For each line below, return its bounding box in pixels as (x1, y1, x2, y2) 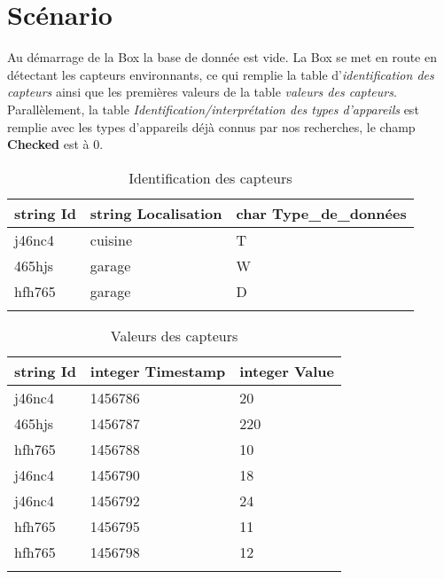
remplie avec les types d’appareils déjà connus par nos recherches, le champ (7, 117, 416, 136)
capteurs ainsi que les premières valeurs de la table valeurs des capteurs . (7, 82, 397, 101)
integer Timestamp (90, 360, 226, 381)
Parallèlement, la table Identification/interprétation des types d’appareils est (7, 99, 419, 118)
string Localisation (90, 202, 222, 223)
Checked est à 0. (7, 135, 104, 153)
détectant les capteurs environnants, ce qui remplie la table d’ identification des (7, 65, 434, 83)
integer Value (239, 360, 335, 381)
